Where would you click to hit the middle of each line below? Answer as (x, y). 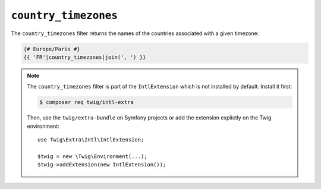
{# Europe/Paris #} (52, 49)
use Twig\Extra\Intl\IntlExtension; (91, 140)
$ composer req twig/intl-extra (86, 102)
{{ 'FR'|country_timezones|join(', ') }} (85, 57)
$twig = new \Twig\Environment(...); (93, 156)
